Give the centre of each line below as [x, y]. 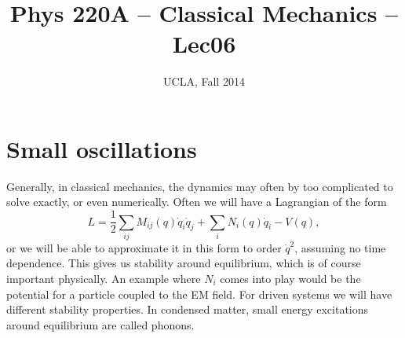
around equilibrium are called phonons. [100, 324]
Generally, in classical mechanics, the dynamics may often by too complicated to [200, 186]
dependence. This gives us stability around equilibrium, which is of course [184, 263]
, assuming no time [340, 247]
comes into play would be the [290, 279]
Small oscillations [102, 148]
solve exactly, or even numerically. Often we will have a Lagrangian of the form [197, 202]
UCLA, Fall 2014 [204, 81]
